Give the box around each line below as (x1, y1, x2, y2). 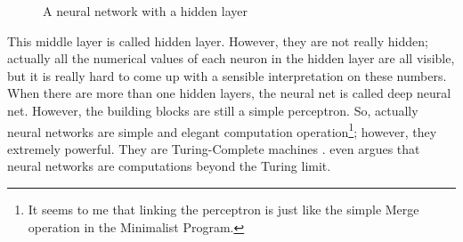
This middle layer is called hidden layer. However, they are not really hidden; (7, 31, 428, 50)
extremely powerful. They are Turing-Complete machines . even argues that (7, 139, 420, 157)
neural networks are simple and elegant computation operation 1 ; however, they (7, 119, 437, 141)
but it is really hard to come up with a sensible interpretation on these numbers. (7, 66, 447, 85)
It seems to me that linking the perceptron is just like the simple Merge (28, 200, 419, 218)
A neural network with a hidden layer (43, 2, 248, 20)
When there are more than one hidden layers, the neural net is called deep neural (7, 84, 451, 102)
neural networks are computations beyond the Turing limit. (7, 157, 331, 175)
